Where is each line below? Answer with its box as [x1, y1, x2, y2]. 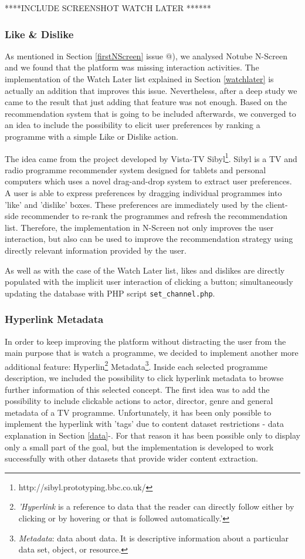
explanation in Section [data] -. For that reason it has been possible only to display [5, 429, 300, 442]
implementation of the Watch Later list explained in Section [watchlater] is [5, 73, 274, 85]
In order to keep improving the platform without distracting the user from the [5, 335, 286, 347]
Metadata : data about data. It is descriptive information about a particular [18, 531, 289, 544]
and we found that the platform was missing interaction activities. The [5, 61, 259, 73]
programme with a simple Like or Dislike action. [5, 130, 178, 142]
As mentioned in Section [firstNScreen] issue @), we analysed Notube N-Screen [5, 49, 287, 62]
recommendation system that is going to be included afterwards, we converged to [5, 107, 296, 119]
